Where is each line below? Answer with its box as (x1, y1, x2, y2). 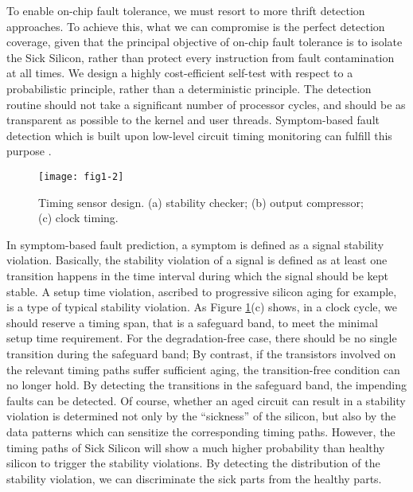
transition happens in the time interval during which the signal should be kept (6, 267, 388, 283)
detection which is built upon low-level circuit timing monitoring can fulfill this (6, 127, 392, 143)
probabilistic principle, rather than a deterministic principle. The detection (6, 80, 372, 96)
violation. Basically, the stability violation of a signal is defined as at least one (6, 252, 388, 268)
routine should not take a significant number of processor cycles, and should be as (6, 96, 406, 112)
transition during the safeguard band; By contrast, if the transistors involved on (6, 345, 396, 361)
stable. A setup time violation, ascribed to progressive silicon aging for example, (6, 283, 397, 299)
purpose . (6, 143, 52, 159)
